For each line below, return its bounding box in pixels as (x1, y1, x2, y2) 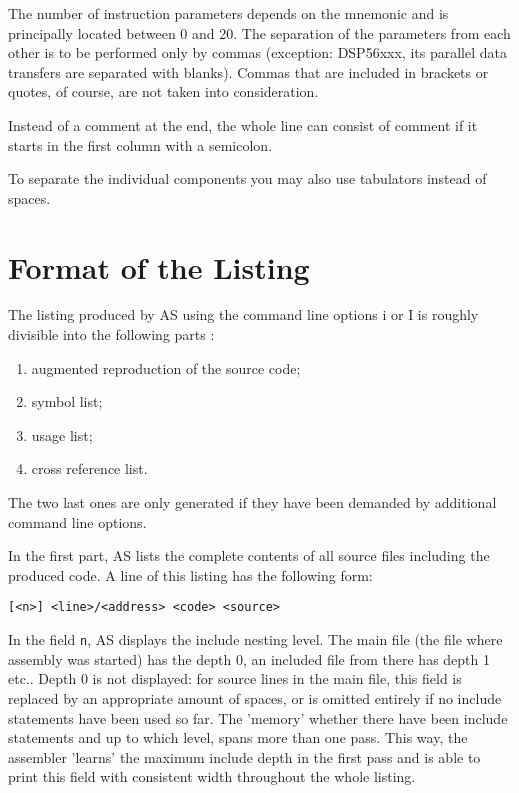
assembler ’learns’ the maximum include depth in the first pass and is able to (8, 746, 481, 767)
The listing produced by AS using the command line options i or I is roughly (8, 304, 479, 325)
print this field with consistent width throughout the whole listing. (8, 766, 416, 787)
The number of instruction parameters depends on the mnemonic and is (8, 3, 449, 23)
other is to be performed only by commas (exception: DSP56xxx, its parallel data (8, 42, 507, 63)
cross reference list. (31, 458, 148, 479)
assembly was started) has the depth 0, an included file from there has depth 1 (8, 648, 491, 669)
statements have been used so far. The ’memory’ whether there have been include (8, 707, 508, 728)
